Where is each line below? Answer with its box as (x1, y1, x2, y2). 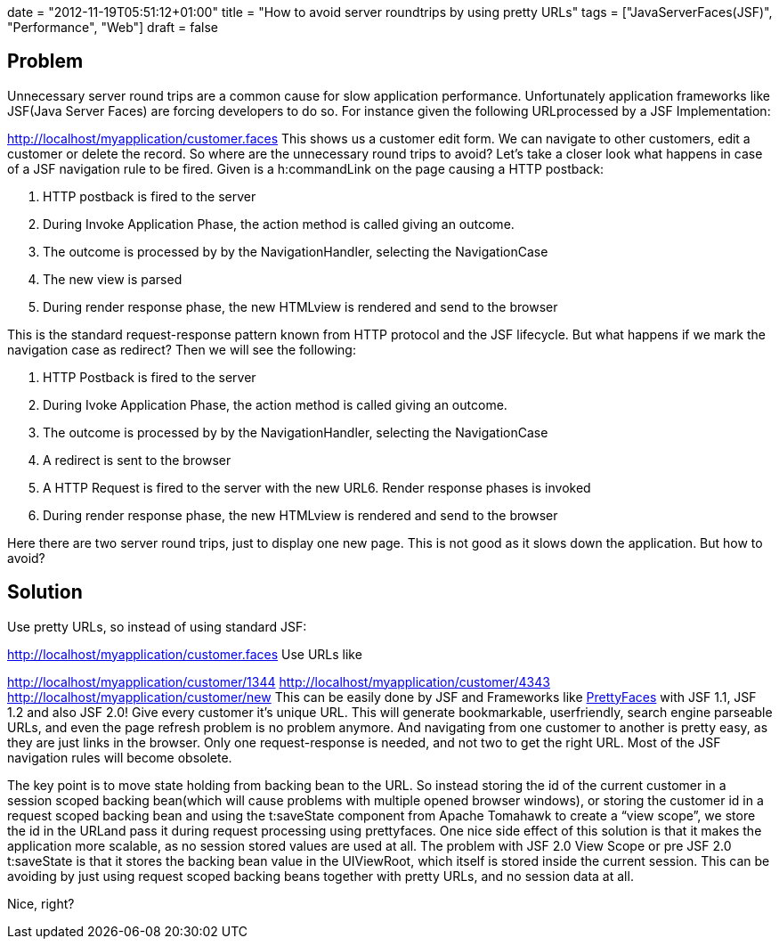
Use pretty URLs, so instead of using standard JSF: (7, 618, 307, 634)
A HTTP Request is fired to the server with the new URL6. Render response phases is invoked (43, 479, 591, 495)
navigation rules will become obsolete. (7, 749, 232, 765)
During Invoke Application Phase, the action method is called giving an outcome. (43, 216, 515, 232)
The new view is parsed (43, 271, 183, 287)
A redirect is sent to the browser (43, 452, 231, 468)
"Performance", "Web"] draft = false (7, 20, 218, 35)
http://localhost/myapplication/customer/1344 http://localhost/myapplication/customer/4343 (7, 673, 550, 689)
